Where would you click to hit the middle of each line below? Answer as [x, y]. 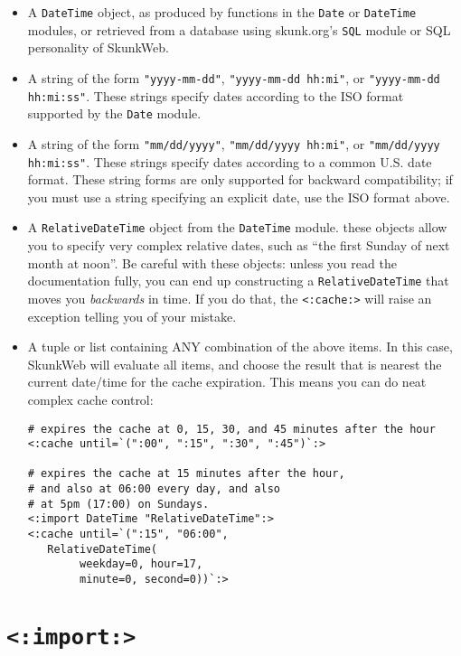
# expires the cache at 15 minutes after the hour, [186, 474]
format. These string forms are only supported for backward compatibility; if [240, 179]
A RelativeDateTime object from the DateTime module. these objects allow [237, 227]
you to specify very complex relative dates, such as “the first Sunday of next [239, 245]
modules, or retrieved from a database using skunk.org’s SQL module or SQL [239, 29]
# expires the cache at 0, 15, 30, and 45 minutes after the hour [231, 429]
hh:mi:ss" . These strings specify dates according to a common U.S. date [230, 161]
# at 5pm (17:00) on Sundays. [118, 504]
